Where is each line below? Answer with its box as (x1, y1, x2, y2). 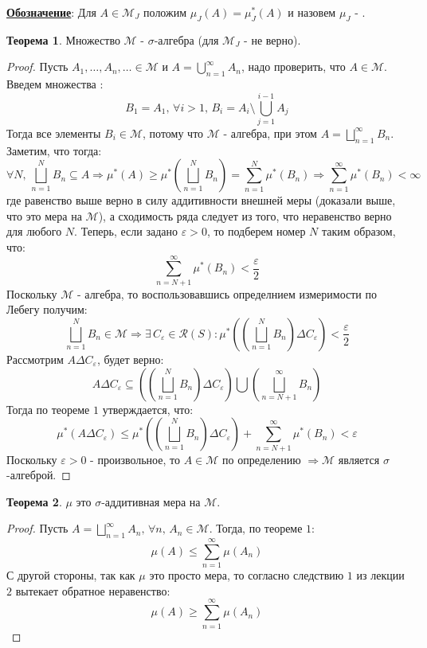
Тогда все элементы (6, 124, 101, 141)
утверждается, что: (102, 400, 194, 417)
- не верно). (244, 31, 301, 48)
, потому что (143, 124, 204, 141)
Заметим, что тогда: (6, 142, 102, 158)
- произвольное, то (90, 451, 180, 467)
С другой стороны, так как (6, 567, 135, 584)
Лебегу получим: (6, 301, 88, 318)
